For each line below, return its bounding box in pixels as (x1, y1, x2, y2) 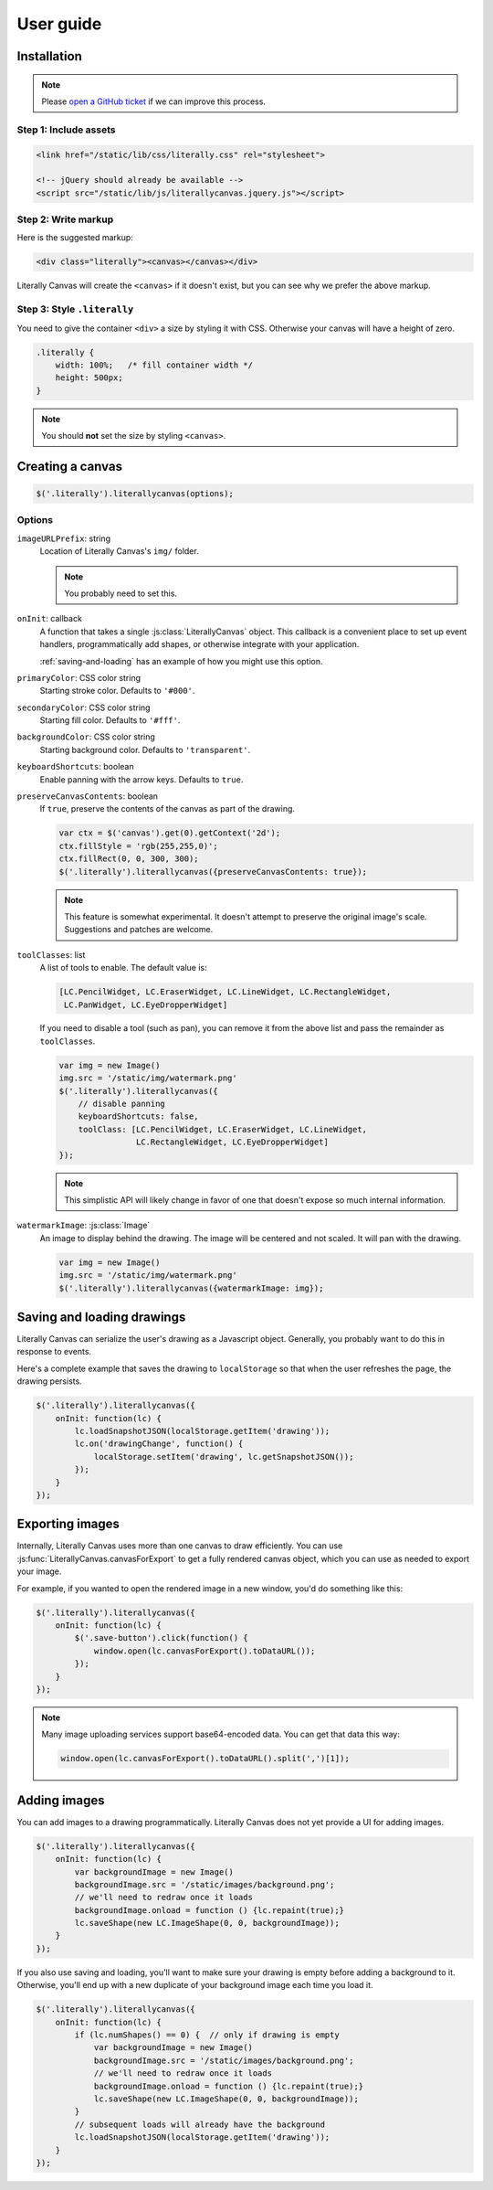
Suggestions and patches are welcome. (64, 924, 214, 935)
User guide (16, 14, 102, 34)
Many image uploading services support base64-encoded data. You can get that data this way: (41, 1728, 401, 1740)
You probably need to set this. (64, 588, 178, 599)
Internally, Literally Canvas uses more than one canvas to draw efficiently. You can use (16, 1540, 343, 1551)
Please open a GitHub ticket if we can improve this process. (41, 96, 267, 107)
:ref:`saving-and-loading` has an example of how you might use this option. (39, 655, 323, 666)
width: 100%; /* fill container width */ (55, 359, 253, 370)
